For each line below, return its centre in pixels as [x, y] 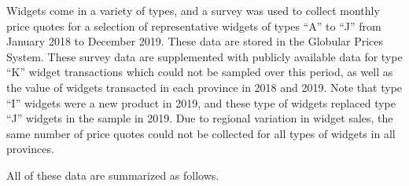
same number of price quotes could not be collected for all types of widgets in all [201, 133]
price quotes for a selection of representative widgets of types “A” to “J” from [194, 26]
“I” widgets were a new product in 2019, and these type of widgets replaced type [201, 102]
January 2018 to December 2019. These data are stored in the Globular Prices [195, 41]
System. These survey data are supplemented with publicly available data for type [204, 56]
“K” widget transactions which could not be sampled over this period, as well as [200, 72]
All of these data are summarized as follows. [113, 175]
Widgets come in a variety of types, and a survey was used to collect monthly [193, 10]
